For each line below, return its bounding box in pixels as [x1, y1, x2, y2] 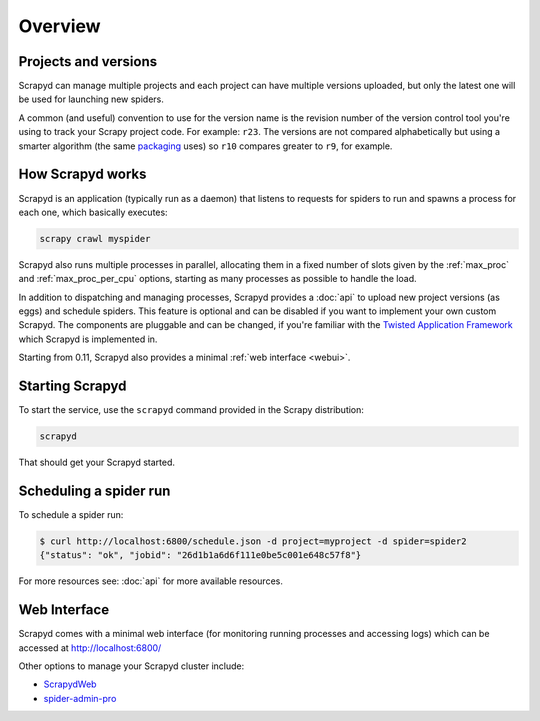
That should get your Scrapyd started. [18, 456, 175, 469]
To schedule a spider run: [18, 509, 124, 521]
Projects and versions [18, 53, 158, 70]
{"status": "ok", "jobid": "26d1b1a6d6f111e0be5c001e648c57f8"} [39, 550, 362, 561]
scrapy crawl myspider [39, 233, 151, 244]
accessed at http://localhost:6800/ [18, 641, 162, 654]
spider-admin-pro [43, 692, 117, 704]
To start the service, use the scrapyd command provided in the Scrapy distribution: [18, 404, 365, 416]
